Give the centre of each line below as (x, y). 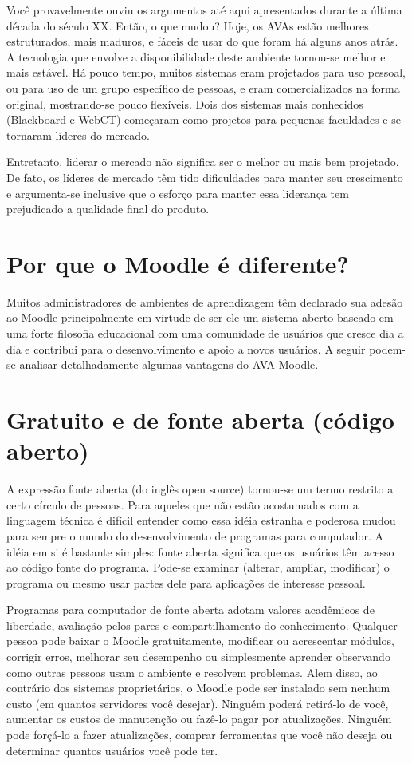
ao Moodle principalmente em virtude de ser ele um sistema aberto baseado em (200, 317)
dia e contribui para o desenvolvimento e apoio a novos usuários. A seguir (186, 348)
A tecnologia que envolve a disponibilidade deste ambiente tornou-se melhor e (196, 56)
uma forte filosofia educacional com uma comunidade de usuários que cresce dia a (205, 333)
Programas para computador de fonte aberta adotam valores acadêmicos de (190, 610)
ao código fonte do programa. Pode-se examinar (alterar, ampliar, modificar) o (198, 567)
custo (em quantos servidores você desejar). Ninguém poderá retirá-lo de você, (198, 703)
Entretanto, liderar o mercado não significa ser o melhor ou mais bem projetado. (203, 162)
